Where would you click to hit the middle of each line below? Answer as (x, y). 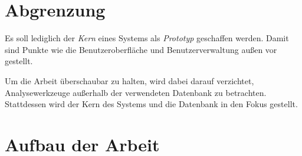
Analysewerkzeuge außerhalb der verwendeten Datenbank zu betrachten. (136, 92)
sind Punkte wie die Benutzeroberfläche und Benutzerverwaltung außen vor (141, 49)
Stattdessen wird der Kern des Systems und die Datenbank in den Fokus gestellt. (151, 104)
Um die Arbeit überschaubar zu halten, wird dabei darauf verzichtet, (129, 80)
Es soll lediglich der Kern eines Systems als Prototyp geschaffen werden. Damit (147, 38)
